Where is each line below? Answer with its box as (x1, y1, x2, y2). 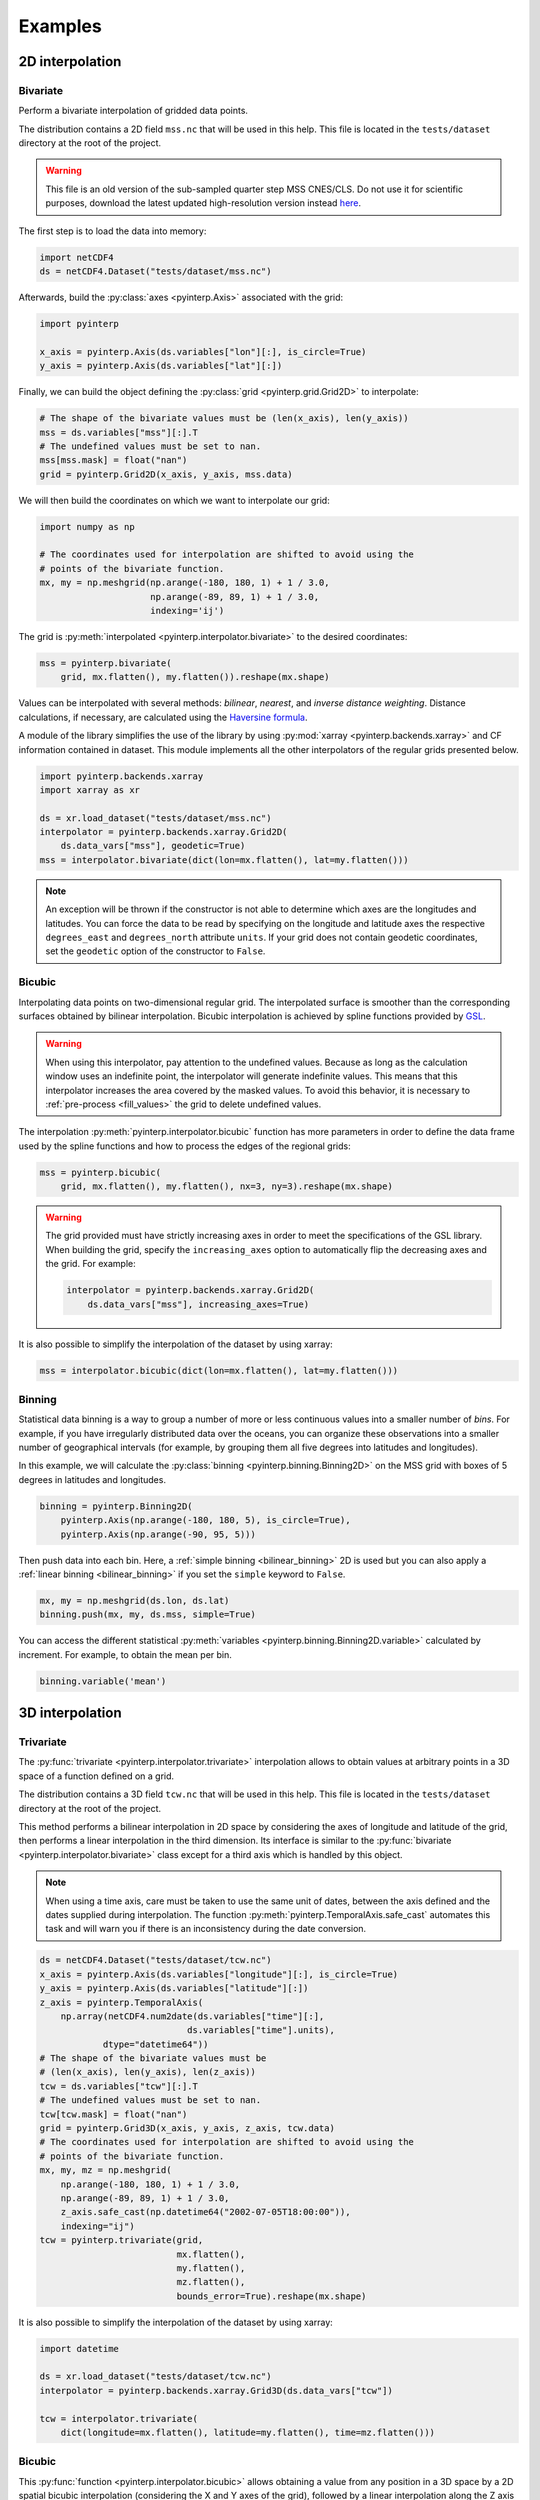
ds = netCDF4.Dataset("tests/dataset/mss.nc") (39, 266, 272, 277)
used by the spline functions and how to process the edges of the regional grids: (18, 1140, 351, 1152)
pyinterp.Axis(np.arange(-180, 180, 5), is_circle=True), (60, 1515, 351, 1526)
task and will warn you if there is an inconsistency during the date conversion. (45, 1923, 367, 1935)
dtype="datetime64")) (102, 2038, 209, 2050)
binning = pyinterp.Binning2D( (39, 1500, 194, 1512)
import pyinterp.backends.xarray (39, 770, 204, 782)
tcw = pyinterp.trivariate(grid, (39, 2235, 204, 2246)
